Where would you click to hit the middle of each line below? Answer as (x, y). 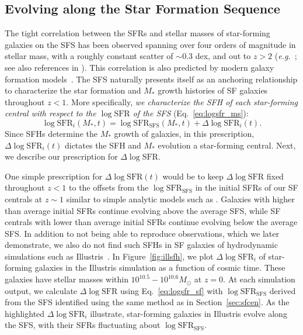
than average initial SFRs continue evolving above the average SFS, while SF (143, 210)
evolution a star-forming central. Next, (227, 145)
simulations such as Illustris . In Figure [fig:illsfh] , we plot (109, 256)
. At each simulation (259, 279)
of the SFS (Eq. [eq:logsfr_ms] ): (191, 113)
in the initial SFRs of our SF (247, 187)
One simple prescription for (54, 176)
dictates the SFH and (103, 145)
